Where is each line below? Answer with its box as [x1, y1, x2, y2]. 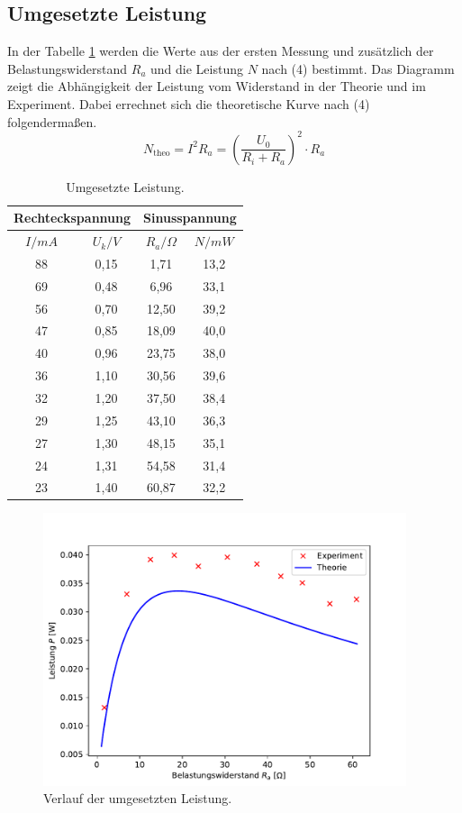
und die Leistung [150, 59, 243, 78]
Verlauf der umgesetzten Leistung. [43, 789, 232, 808]
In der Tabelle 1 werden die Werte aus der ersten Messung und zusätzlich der [7, 41, 434, 60]
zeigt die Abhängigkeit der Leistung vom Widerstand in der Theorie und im [7, 77, 426, 96]
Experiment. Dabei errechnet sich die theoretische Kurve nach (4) [7, 94, 370, 113]
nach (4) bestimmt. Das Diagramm [261, 59, 455, 78]
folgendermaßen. [7, 112, 97, 131]
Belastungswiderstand [7, 59, 128, 78]
